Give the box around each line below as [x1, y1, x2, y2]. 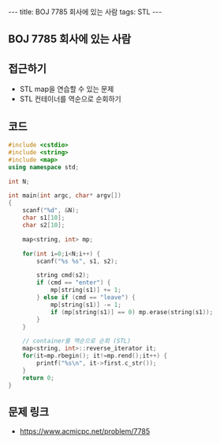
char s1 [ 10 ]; [22, 214, 65, 222]
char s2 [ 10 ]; [22, 221, 65, 229]
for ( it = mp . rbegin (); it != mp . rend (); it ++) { [22, 352, 168, 360]
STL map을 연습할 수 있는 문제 [19, 85, 114, 94]
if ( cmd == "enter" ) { [36, 279, 111, 287]
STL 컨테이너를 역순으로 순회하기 [19, 94, 121, 104]
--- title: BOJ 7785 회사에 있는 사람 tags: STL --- [8, 7, 162, 17]
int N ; [8, 177, 30, 185]
